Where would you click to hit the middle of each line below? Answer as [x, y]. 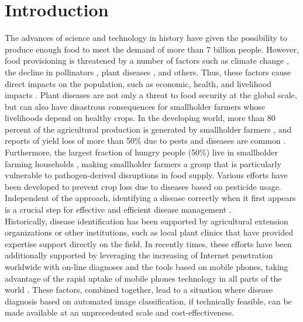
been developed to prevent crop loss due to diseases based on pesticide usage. [143, 186]
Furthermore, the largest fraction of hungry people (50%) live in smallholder [141, 152]
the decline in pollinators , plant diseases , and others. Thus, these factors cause [148, 72]
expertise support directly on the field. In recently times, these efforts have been [148, 243]
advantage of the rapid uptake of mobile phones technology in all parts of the [143, 278]
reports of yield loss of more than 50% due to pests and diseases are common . [145, 141]
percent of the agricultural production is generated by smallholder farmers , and [148, 129]
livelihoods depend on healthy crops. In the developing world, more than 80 [140, 118]
